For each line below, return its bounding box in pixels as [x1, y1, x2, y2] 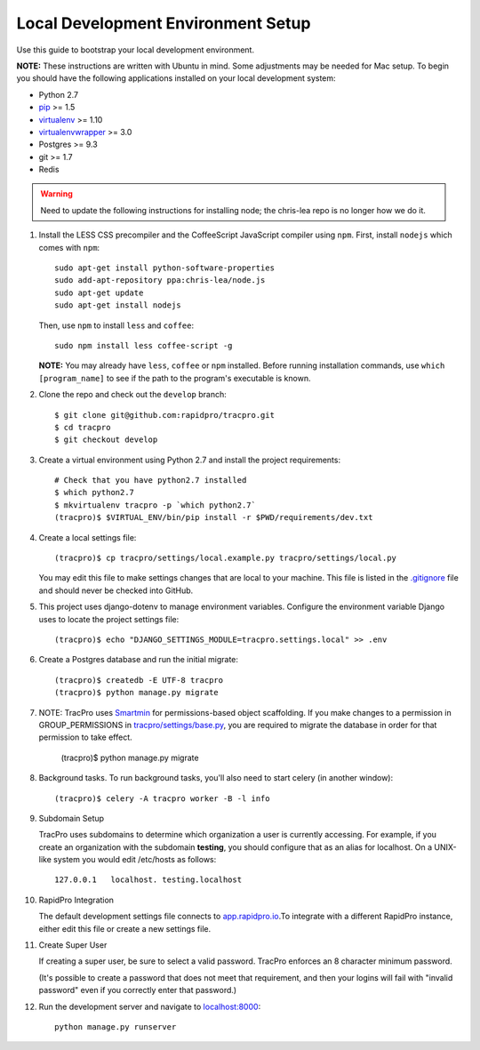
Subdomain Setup [38, 813, 105, 823]
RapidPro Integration [38, 894, 115, 905]
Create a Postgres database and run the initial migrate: [38, 654, 239, 665]
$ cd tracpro [54, 422, 111, 432]
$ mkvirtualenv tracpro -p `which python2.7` [54, 500, 257, 510]
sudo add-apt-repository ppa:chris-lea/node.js [54, 276, 266, 285]
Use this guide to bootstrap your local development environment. [16, 44, 255, 55]
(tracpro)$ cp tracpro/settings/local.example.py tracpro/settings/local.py [54, 553, 397, 564]
